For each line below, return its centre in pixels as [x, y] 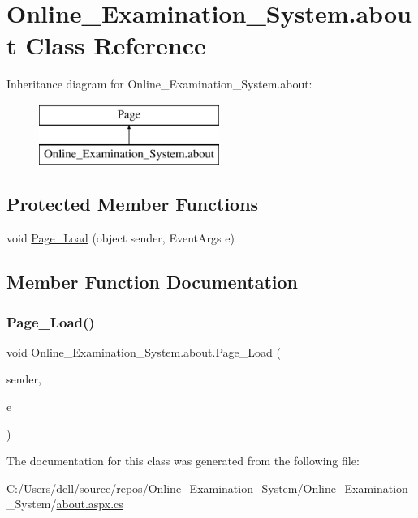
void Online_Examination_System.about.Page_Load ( [144, 351]
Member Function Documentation [153, 282]
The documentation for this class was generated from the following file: [183, 461]
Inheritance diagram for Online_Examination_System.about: [159, 84]
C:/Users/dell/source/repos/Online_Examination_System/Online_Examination [207, 488]
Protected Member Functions [133, 204]
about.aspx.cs [90, 504]
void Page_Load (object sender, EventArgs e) [121, 238]
